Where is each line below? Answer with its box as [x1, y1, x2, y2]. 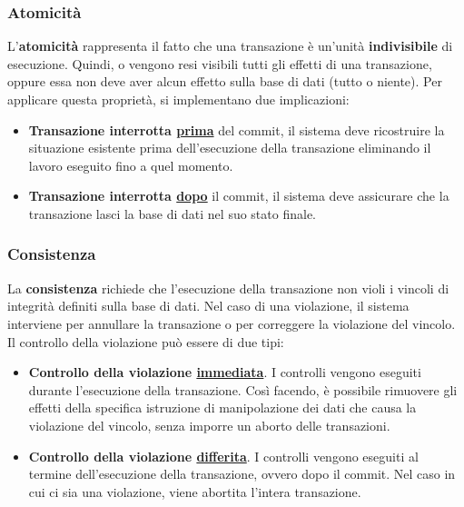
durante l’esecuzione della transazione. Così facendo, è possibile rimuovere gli [28, 380, 458, 399]
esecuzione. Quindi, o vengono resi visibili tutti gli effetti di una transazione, [7, 54, 432, 73]
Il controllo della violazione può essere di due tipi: [7, 332, 284, 351]
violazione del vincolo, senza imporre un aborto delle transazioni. [28, 415, 390, 434]
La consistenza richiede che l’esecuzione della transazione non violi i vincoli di [7, 278, 449, 297]
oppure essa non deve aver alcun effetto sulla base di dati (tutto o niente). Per [7, 72, 442, 91]
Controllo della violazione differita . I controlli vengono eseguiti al [28, 446, 419, 465]
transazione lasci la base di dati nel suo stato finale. [28, 204, 316, 223]
